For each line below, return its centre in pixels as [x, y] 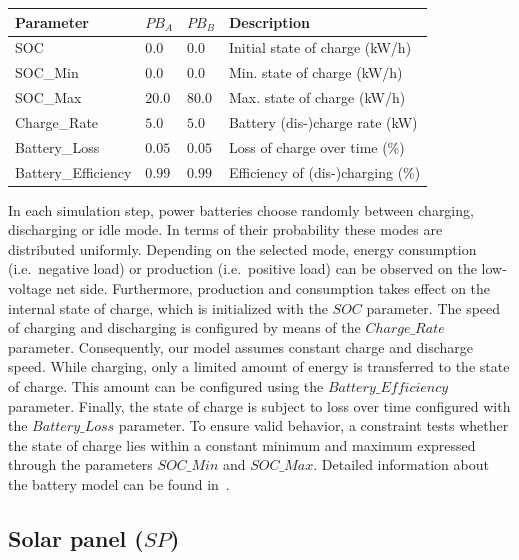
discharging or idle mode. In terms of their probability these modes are [225, 229]
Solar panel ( [76, 537]
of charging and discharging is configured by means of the [184, 327]
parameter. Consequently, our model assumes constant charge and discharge [240, 346]
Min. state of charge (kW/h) [315, 72]
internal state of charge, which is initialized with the [168, 307]
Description [269, 21]
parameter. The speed [433, 307]
